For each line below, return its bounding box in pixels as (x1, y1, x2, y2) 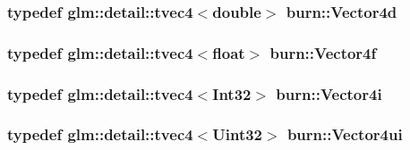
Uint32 (212, 123, 263, 146)
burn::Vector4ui (286, 123, 403, 146)
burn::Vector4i (276, 82, 382, 104)
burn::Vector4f (269, 41, 377, 63)
